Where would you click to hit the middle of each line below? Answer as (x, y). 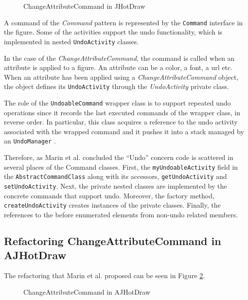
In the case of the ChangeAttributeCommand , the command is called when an (119, 58)
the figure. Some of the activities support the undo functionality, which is (113, 32)
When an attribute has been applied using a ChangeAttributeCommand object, (121, 77)
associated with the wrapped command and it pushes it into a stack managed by (124, 131)
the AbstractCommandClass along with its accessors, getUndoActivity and (115, 176)
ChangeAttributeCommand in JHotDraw (84, 6)
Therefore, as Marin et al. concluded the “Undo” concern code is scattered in (119, 157)
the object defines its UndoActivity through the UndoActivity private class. (116, 86)
